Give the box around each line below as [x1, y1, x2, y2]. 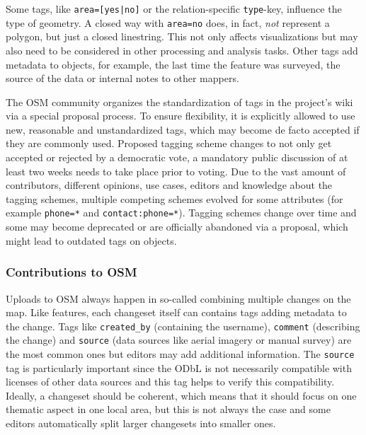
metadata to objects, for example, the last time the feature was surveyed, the [6, 57, 341, 71]
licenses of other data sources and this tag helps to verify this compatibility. [6, 374, 335, 389]
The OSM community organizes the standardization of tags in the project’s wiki [6, 94, 353, 109]
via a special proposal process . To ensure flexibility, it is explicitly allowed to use [6, 108, 355, 123]
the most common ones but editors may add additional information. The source [6, 347, 355, 361]
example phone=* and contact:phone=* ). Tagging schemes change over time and [6, 205, 357, 220]
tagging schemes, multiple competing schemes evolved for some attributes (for [6, 191, 343, 206]
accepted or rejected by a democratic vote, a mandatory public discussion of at [6, 150, 348, 165]
